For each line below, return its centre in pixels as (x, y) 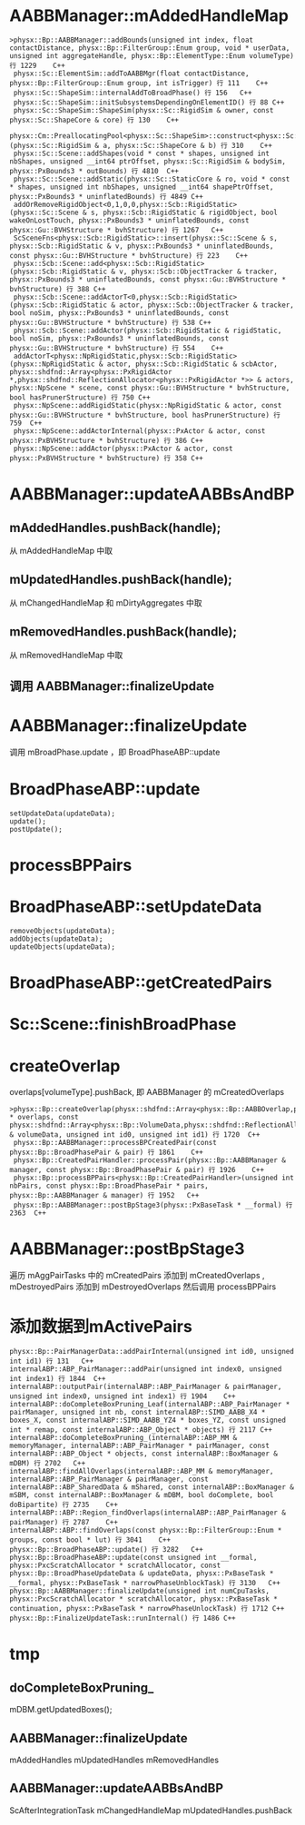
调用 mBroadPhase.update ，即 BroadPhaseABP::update (115, 752)
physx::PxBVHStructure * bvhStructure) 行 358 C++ (107, 458)
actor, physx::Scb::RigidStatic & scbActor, (192, 364)
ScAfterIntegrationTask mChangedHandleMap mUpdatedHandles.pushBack (151, 1810)
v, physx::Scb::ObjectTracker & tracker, (199, 271)
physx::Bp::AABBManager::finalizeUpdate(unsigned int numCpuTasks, (140, 1591)
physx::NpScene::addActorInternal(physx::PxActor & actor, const (139, 431)
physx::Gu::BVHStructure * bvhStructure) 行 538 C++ (110, 322)
